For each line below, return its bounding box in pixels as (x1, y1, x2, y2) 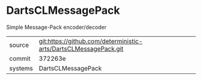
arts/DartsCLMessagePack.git (38, 45, 124, 53)
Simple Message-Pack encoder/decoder (6, 23, 107, 31)
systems (9, 64, 33, 72)
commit (9, 54, 31, 63)
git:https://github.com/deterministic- (38, 37, 143, 45)
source (9, 40, 29, 49)
